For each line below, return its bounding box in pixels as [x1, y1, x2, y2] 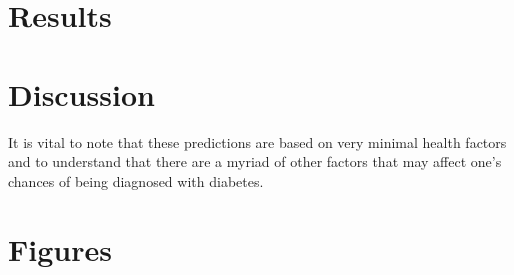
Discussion [8, 73, 155, 114]
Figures [8, 229, 112, 270]
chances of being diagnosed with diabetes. [8, 170, 264, 191]
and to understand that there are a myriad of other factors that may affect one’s [8, 151, 502, 172]
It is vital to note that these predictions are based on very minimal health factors [8, 131, 507, 152]
